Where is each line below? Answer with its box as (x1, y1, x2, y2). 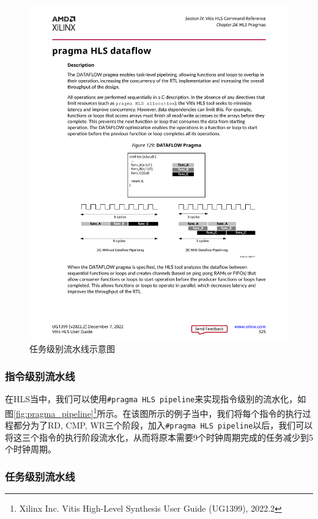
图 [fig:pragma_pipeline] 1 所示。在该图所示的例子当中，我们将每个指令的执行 (5, 405, 303, 419)
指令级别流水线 (5, 369, 75, 383)
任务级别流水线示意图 (29, 342, 115, 355)
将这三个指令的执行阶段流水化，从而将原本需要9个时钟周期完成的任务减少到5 (5, 430, 313, 443)
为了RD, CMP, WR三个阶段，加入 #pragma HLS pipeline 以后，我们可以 (30, 419, 313, 432)
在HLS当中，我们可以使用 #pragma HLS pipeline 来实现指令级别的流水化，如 (5, 392, 306, 405)
